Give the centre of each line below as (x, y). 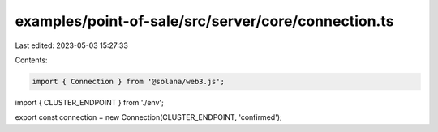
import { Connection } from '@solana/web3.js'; (128, 81)
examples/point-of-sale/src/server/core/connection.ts (204, 21)
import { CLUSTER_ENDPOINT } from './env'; (89, 102)
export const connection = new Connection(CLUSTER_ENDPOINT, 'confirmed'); (149, 117)
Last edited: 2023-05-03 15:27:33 (72, 45)
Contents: (31, 60)
